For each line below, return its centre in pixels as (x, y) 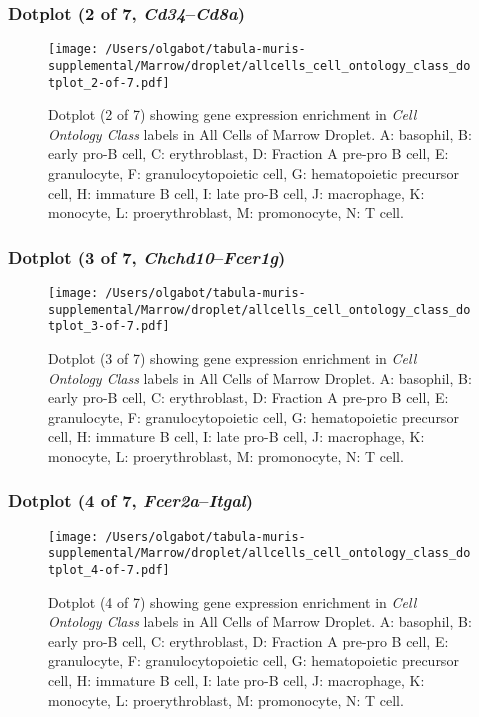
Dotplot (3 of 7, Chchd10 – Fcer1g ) (147, 256)
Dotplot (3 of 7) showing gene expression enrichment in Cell (232, 357)
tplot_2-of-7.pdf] (109, 82)
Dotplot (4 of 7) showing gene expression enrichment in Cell (232, 601)
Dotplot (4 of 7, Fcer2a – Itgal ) (131, 500)
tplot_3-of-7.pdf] (109, 326)
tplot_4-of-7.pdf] (109, 570)
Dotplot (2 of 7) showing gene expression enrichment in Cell (232, 114)
